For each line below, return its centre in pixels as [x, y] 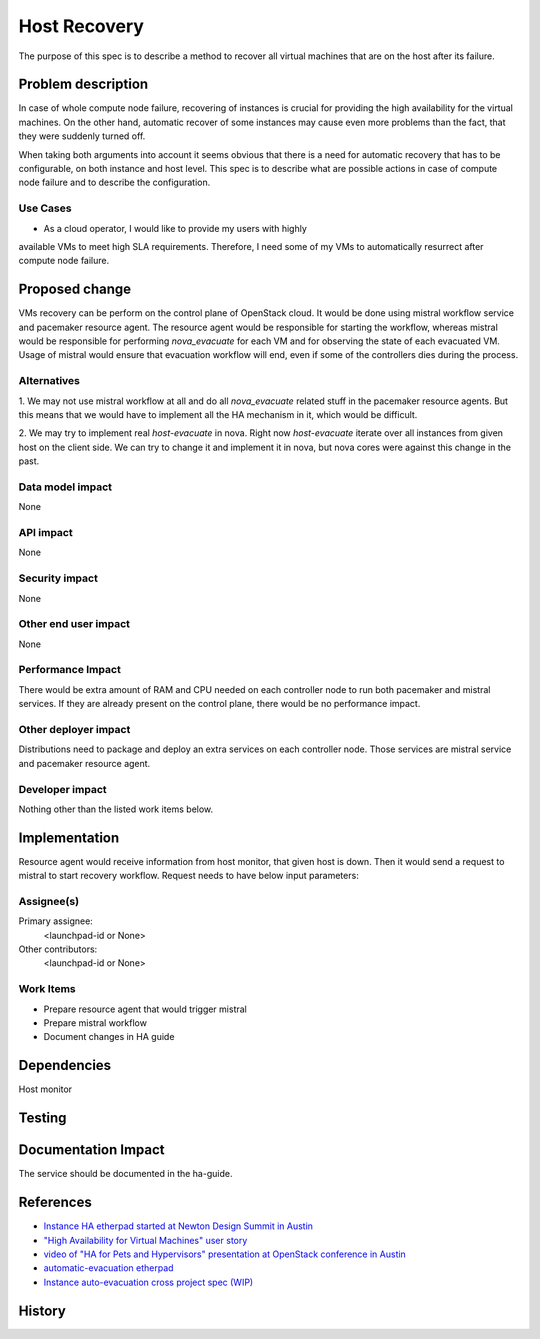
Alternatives [49, 381]
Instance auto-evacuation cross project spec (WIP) [148, 1282]
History [42, 1310]
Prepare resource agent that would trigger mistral [145, 1009]
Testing [42, 1118]
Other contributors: [58, 949]
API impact [46, 533]
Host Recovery [81, 26]
